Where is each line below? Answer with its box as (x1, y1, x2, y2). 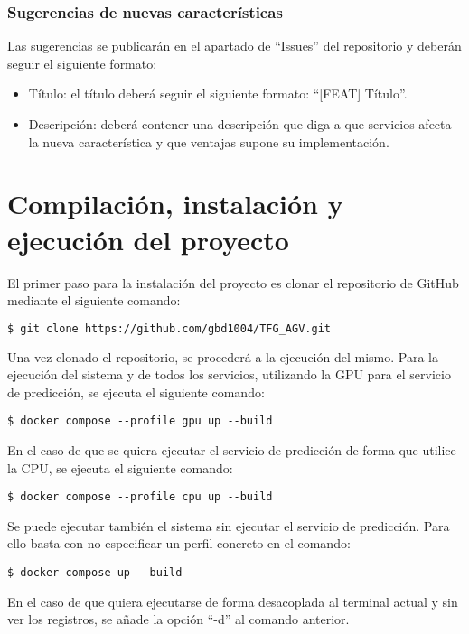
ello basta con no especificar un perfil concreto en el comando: (7, 534, 351, 553)
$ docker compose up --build (7, 566, 183, 580)
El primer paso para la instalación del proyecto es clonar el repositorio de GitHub (7, 273, 459, 292)
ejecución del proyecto (7, 220, 289, 257)
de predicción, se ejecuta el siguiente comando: (7, 382, 265, 401)
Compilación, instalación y (7, 185, 343, 222)
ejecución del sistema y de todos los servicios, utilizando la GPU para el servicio (7, 365, 451, 384)
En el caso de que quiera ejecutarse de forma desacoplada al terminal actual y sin (7, 592, 458, 611)
